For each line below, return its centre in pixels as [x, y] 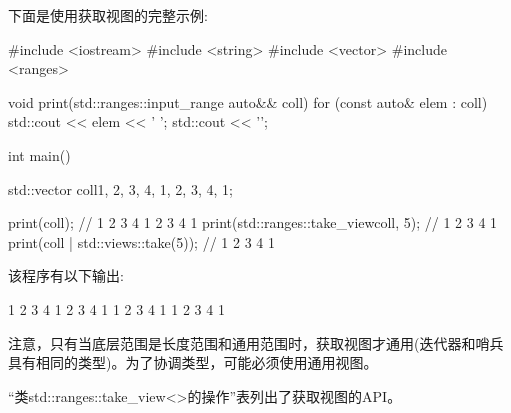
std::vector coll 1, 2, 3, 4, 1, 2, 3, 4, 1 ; [120, 188]
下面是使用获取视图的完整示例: [108, 15]
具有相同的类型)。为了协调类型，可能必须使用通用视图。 [193, 362]
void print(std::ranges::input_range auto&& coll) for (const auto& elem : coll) [248, 101]
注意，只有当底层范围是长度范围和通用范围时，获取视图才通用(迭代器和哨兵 [256, 342]
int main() [39, 154]
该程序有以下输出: [66, 275]
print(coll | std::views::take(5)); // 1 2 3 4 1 [141, 241]
